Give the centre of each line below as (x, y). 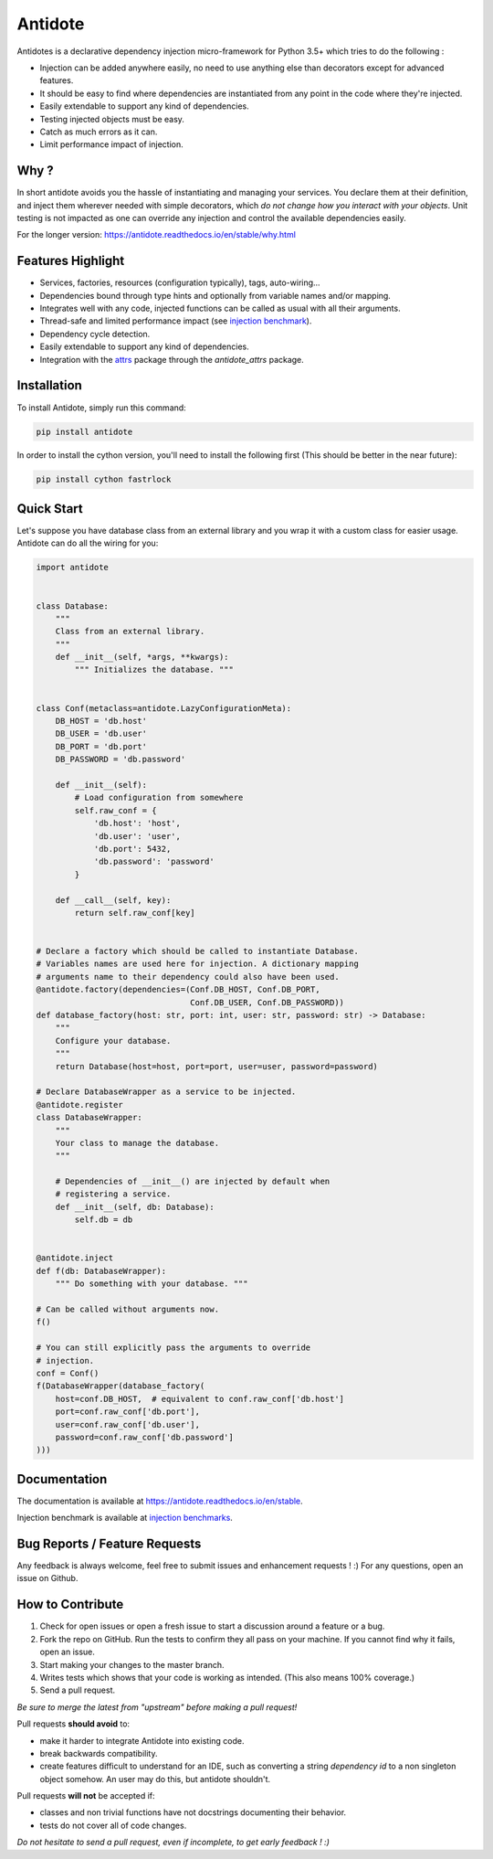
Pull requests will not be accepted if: (86, 1796)
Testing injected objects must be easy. (112, 119)
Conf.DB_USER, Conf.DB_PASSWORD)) (267, 1002)
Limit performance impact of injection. (111, 144)
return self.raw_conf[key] (135, 913)
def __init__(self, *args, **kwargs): (142, 657)
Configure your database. (113, 1041)
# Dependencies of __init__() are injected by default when (193, 1182)
